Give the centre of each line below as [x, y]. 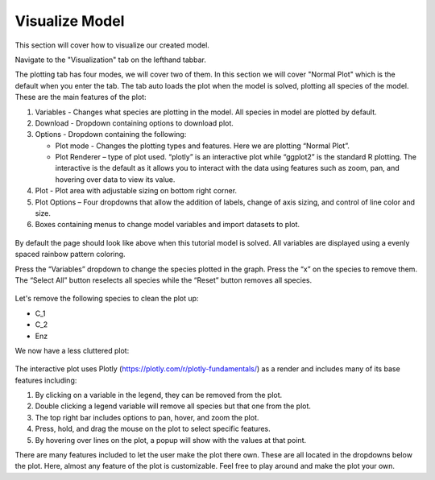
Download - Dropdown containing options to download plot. [134, 123]
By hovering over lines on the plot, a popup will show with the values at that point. [170, 440]
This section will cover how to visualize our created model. [112, 45]
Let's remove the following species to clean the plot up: [107, 299]
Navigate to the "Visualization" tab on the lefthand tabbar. [111, 60]
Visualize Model [70, 21]
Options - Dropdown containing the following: [111, 134]
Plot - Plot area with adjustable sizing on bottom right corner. [136, 191]
